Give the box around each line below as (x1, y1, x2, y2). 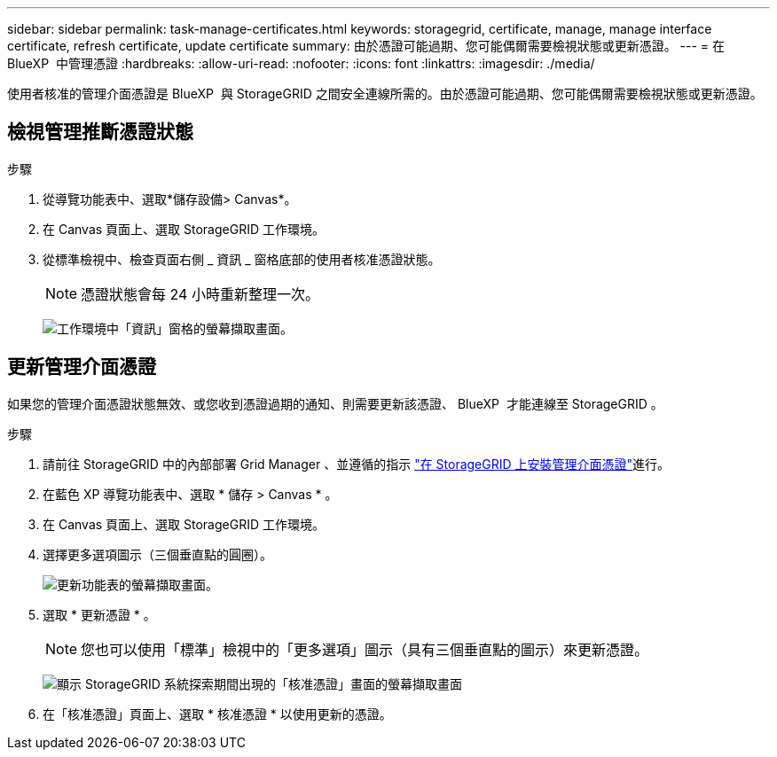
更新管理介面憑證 (7, 355, 156, 378)
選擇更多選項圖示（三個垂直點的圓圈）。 (43, 546, 272, 562)
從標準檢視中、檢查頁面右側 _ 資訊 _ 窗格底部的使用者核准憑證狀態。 (43, 251, 441, 267)
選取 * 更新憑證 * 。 (43, 606, 156, 622)
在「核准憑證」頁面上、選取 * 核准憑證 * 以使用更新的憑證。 (43, 706, 392, 722)
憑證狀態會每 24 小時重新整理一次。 (81, 285, 319, 303)
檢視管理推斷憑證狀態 (7, 121, 193, 144)
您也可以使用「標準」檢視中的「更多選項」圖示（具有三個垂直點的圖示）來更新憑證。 (81, 640, 649, 659)
